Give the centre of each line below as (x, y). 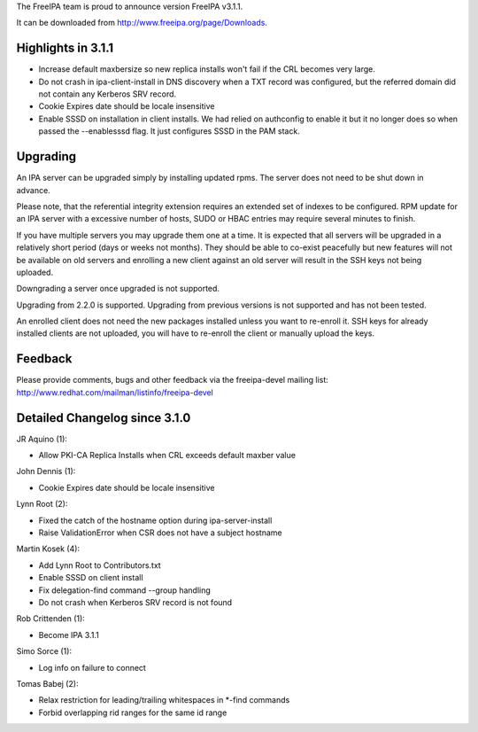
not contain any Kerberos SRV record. (108, 94)
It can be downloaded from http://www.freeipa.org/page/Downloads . (142, 23)
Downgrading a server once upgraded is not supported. (118, 289)
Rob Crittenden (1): (51, 619)
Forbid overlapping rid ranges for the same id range (133, 713)
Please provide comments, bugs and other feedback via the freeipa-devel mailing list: (173, 380)
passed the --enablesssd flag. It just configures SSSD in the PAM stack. (169, 131)
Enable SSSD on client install (91, 578)
